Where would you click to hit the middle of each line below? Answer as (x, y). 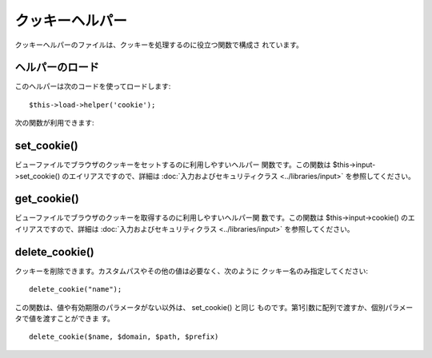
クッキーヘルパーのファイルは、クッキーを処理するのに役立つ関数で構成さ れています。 (159, 45)
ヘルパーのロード (57, 68)
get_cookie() (47, 199)
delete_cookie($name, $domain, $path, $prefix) (124, 337)
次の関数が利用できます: (55, 123)
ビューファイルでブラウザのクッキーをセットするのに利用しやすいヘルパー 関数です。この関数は (173, 165)
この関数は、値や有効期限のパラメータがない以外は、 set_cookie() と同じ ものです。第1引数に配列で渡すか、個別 (200, 307)
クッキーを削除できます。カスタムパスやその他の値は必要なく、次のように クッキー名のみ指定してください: (191, 271)
